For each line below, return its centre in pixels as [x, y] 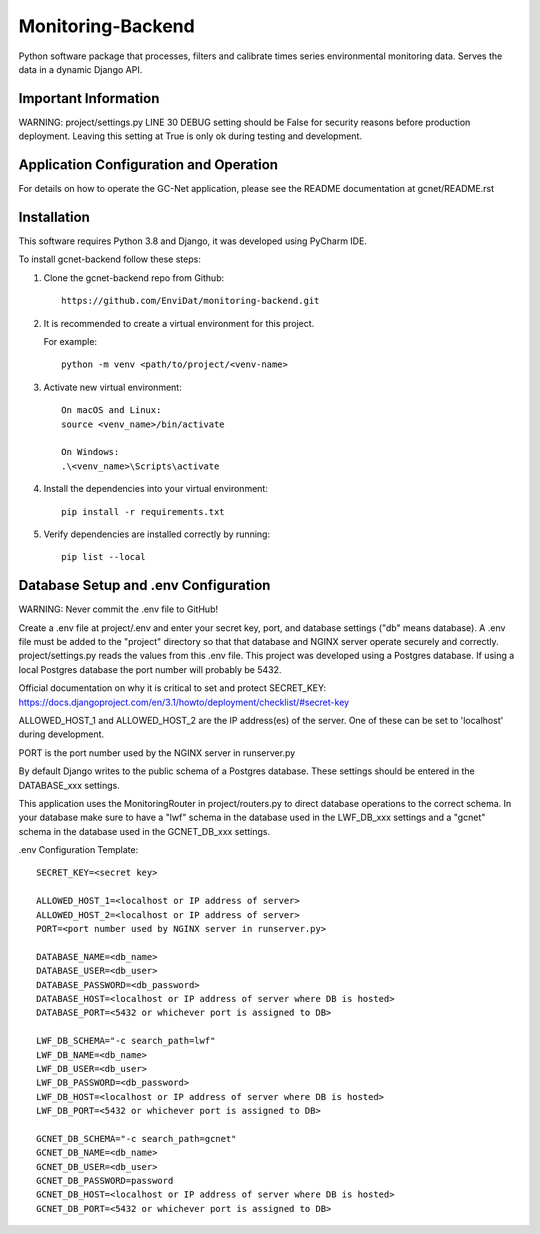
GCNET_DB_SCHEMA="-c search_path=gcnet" [136, 1138]
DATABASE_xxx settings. [69, 785]
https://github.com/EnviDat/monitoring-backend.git [190, 301]
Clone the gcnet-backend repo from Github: [134, 277]
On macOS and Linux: [111, 410]
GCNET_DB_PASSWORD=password [105, 1181]
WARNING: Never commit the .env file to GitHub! [118, 609]
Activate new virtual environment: [112, 387]
